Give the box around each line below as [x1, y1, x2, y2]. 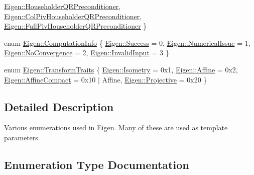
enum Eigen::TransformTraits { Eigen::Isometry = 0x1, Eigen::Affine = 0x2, [4, 64, 238, 74]
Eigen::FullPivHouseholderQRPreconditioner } [4, 21, 147, 31]
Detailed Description [4, 99, 114, 114]
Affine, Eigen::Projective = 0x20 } [102, 74, 207, 84]
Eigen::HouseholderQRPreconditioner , [4, 1, 121, 11]
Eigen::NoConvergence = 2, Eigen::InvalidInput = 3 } [4, 47, 169, 58]
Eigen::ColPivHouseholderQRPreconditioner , [4, 11, 142, 21]
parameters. [4, 132, 40, 142]
